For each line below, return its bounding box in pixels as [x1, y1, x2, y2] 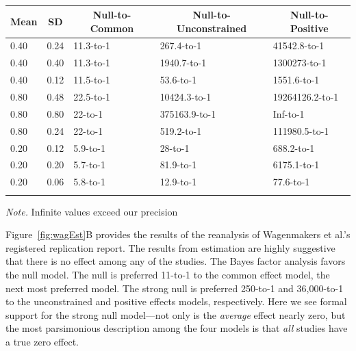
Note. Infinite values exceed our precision [5, 204, 178, 218]
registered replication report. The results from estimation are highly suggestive [5, 240, 335, 255]
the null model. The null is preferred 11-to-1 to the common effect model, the [5, 267, 330, 281]
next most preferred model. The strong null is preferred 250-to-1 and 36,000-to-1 [5, 281, 344, 295]
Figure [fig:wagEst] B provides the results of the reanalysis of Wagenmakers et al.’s [5, 227, 351, 242]
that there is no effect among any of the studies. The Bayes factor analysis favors [5, 254, 346, 268]
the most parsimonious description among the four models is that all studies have [5, 321, 348, 335]
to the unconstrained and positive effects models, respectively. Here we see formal [5, 294, 347, 309]
